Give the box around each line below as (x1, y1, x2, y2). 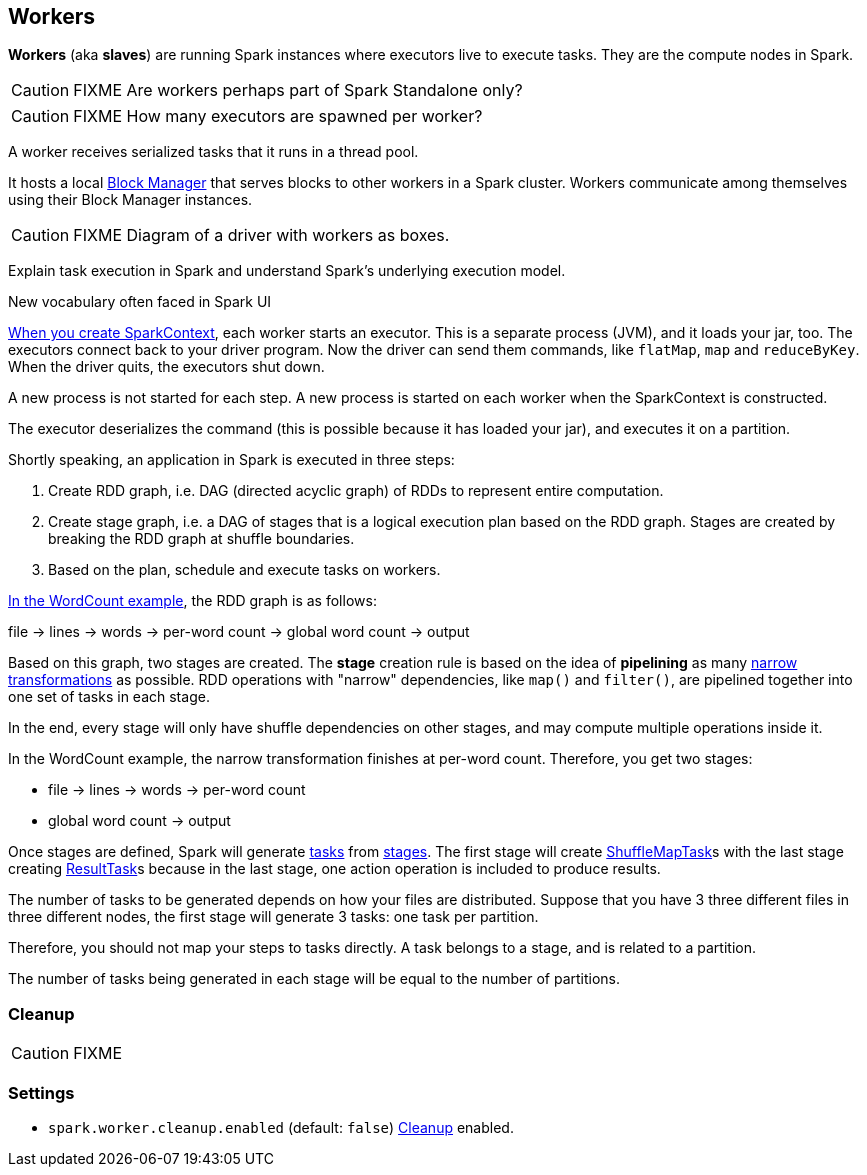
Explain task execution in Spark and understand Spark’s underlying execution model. (8, 262, 566, 280)
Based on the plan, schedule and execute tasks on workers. (48, 561, 441, 579)
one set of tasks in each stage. (8, 688, 210, 706)
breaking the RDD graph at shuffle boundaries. (48, 530, 355, 548)
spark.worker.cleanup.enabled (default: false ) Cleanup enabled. (48, 1118, 514, 1136)
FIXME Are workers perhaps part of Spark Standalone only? (73, 80, 523, 101)
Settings (8, 1082, 75, 1103)
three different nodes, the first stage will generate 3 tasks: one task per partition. (8, 908, 539, 926)
